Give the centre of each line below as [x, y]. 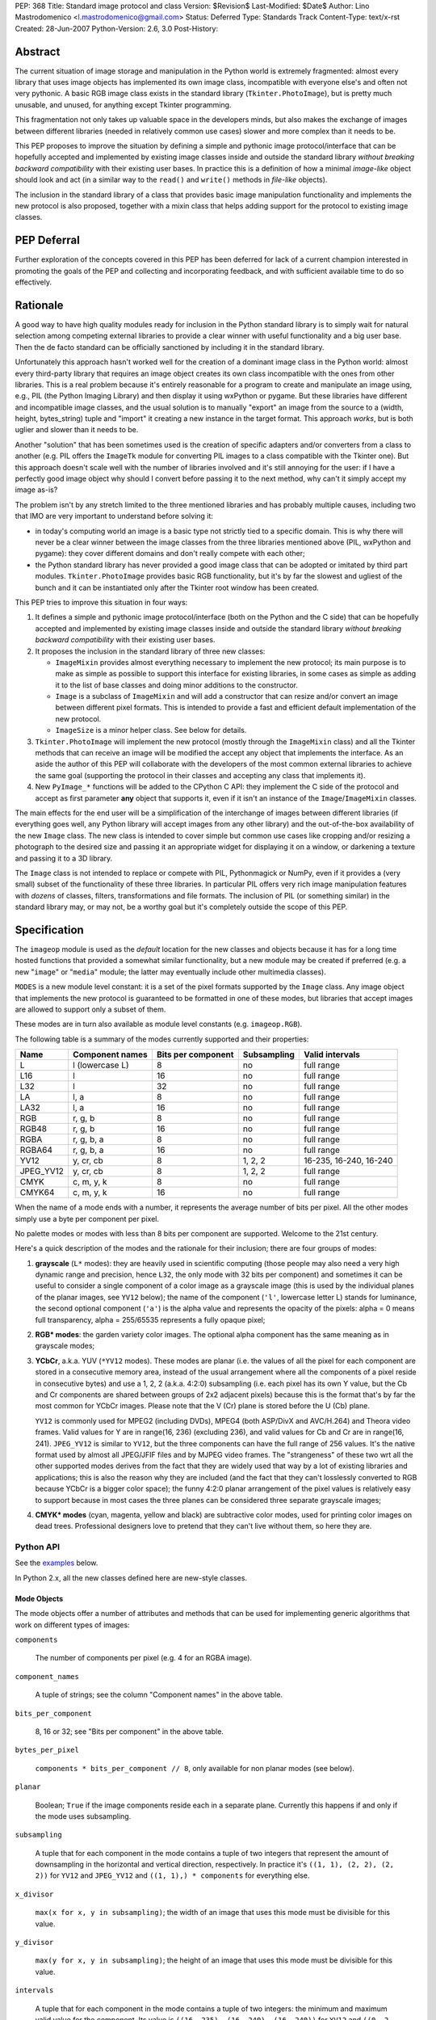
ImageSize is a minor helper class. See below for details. [151, 730]
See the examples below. [57, 1563]
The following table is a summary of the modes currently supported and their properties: [162, 1039]
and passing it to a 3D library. [64, 858]
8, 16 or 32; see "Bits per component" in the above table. [129, 1731]
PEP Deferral [47, 240]
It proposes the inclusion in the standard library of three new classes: [150, 651]
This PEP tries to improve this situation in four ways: [101, 602]
